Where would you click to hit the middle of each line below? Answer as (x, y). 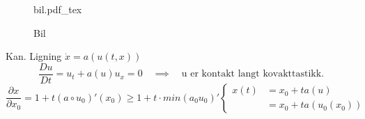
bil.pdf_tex (58, 9)
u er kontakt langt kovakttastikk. (253, 74)
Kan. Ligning (34, 56)
